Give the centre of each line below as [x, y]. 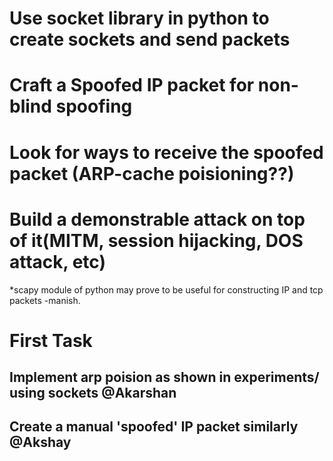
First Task [51, 340]
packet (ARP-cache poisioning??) [152, 173]
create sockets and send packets [150, 39]
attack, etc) [58, 261]
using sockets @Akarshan [93, 393]
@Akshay [40, 442]
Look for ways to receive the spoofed [166, 152]
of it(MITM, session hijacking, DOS [156, 240]
